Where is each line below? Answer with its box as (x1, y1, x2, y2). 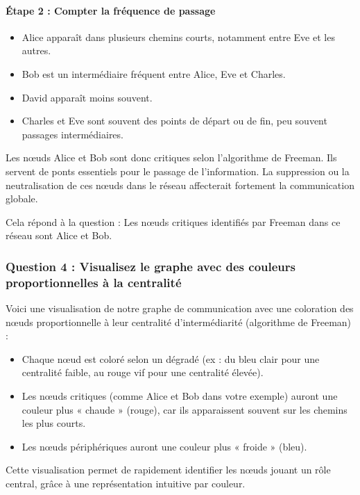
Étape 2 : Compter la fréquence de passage (6, 3, 216, 17)
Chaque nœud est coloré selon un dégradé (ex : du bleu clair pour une (22, 351, 320, 366)
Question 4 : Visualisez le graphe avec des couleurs (6, 257, 295, 275)
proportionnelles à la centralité (6, 273, 182, 291)
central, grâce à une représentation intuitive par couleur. (6, 476, 246, 490)
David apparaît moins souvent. (22, 90, 153, 104)
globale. (6, 191, 38, 206)
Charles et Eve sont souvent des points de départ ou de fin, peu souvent (22, 113, 327, 128)
